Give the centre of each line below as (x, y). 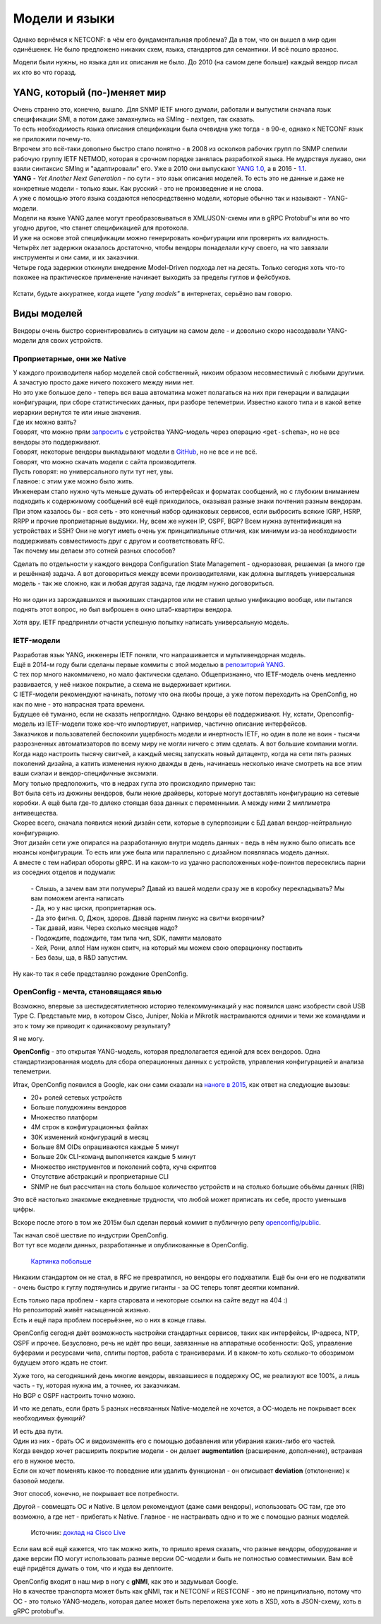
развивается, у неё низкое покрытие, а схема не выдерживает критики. (122, 684)
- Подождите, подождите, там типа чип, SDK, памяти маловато (126, 938)
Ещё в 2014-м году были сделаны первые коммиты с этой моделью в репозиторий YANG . (149, 665)
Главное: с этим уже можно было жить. (73, 481)
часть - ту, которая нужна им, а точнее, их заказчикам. (97, 1386)
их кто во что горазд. (45, 72)
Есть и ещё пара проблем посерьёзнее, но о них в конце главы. (110, 1320)
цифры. (24, 1209)
